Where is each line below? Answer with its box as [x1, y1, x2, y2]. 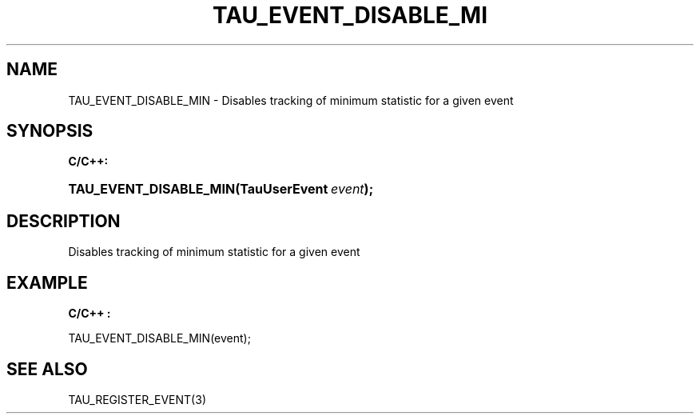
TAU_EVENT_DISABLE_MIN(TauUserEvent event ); [68, 181, 374, 198]
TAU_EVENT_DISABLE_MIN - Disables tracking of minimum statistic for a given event [68, 93, 514, 107]
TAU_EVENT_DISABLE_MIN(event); [68, 331, 251, 346]
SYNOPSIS [6, 121, 93, 142]
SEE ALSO [6, 358, 88, 379]
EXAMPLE [6, 272, 88, 293]
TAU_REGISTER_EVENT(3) [68, 392, 206, 406]
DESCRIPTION [6, 210, 121, 231]
